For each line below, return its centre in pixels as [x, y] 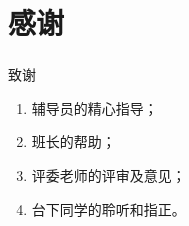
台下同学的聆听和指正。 [108, 208]
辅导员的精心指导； [94, 107]
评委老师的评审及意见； [108, 175]
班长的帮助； [73, 141]
